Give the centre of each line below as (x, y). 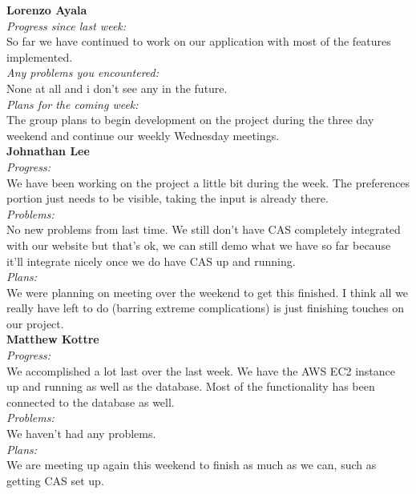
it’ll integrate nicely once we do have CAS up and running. (151, 261)
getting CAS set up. (55, 480)
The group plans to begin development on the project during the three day (190, 120)
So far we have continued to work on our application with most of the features (199, 41)
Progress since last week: (67, 25)
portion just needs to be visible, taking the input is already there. (168, 198)
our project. (35, 323)
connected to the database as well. (91, 402)
